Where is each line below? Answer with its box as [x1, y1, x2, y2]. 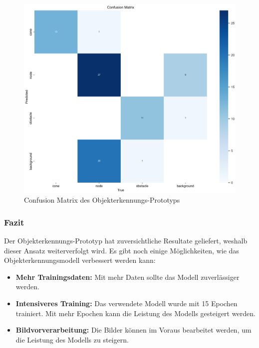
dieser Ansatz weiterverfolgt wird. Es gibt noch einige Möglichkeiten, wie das [4, 245, 239, 255]
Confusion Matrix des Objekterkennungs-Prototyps [24, 195, 180, 205]
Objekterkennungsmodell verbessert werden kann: [4, 255, 156, 265]
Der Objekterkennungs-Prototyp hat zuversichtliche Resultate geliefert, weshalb [4, 235, 248, 246]
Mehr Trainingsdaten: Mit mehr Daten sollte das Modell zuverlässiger [15, 271, 240, 282]
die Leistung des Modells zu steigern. [15, 334, 129, 345]
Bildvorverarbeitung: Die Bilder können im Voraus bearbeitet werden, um [15, 325, 252, 335]
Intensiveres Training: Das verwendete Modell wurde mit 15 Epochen [15, 298, 238, 309]
